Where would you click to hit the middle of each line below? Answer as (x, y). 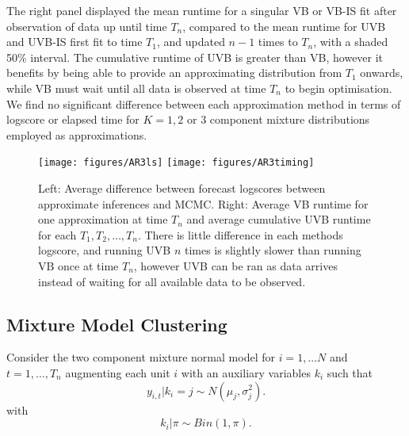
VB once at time (78, 265)
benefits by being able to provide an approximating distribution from (174, 73)
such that (350, 372)
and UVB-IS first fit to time (75, 42)
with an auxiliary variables (246, 372)
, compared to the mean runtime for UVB (284, 26)
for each (57, 234)
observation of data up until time (87, 26)
